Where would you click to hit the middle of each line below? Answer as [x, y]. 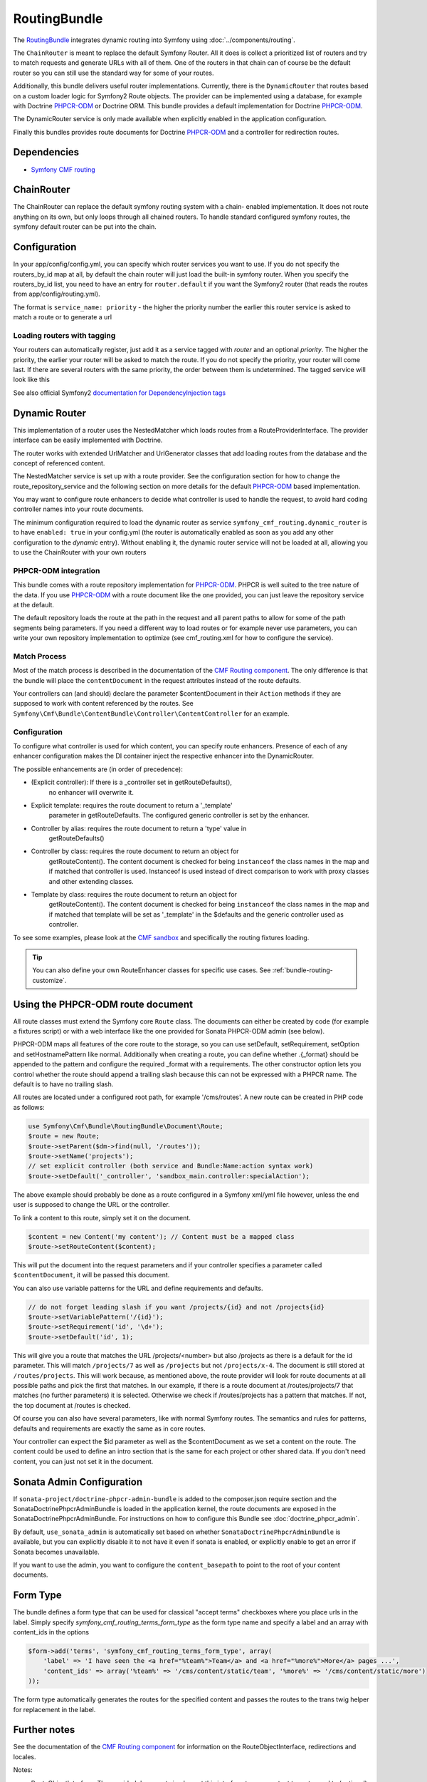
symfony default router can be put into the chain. [85, 227]
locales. [25, 1756]
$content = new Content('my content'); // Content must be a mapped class [162, 1236]
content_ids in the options [51, 1632]
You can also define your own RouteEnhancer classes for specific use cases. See [152, 970]
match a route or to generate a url [63, 317]
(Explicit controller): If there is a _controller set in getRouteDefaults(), [132, 782]
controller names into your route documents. [78, 509]
